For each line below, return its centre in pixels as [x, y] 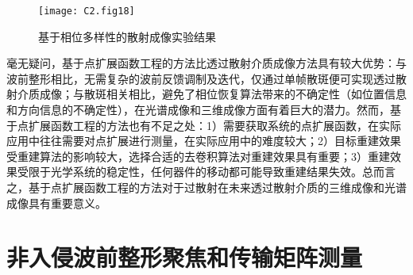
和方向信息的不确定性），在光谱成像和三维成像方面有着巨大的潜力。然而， [198, 110]
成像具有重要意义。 [56, 202]
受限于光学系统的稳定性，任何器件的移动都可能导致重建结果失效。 [189, 172]
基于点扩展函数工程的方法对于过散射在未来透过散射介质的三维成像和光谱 [217, 187]
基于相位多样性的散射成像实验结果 [127, 36]
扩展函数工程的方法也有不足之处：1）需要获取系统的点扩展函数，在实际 [214, 125]
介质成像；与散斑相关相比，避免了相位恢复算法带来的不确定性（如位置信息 [212, 94]
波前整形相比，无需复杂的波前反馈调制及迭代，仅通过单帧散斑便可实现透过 [201, 78]
